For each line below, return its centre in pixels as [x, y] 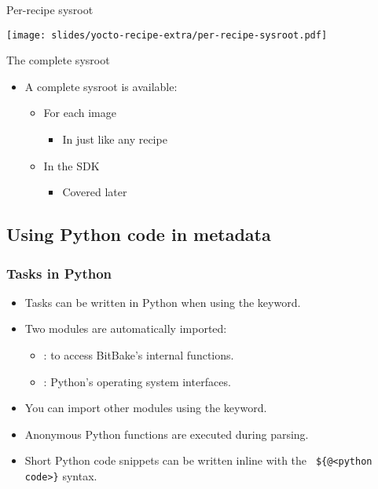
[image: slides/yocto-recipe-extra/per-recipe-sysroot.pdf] [167, 35]
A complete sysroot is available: [101, 86]
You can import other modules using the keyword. [146, 408]
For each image [80, 113]
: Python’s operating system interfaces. [137, 381]
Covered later [95, 192]
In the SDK [72, 165]
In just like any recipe [115, 139]
